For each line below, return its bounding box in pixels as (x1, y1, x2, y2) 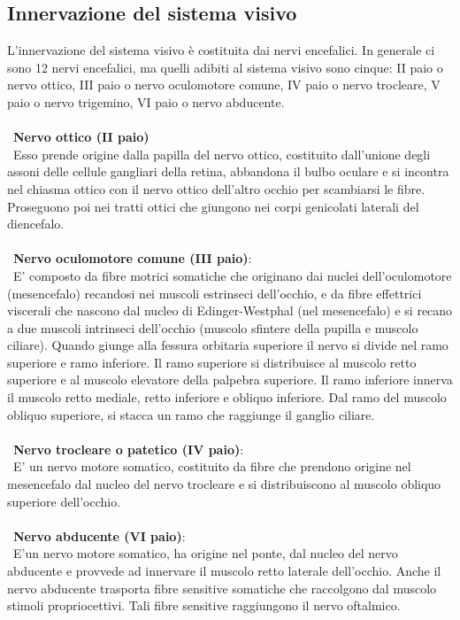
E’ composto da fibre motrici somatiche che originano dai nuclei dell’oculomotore (12, 266, 452, 284)
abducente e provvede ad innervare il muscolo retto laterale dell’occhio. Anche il (7, 562, 441, 580)
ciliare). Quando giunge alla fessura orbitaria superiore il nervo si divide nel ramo (7, 336, 448, 354)
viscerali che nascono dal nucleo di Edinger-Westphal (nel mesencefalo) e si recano (7, 301, 453, 320)
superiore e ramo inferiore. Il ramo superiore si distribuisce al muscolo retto (7, 353, 417, 371)
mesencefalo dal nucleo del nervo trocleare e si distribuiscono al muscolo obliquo (7, 475, 441, 493)
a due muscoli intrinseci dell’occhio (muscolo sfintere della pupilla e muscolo (7, 318, 418, 337)
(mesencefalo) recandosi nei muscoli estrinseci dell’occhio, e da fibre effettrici (7, 283, 422, 302)
